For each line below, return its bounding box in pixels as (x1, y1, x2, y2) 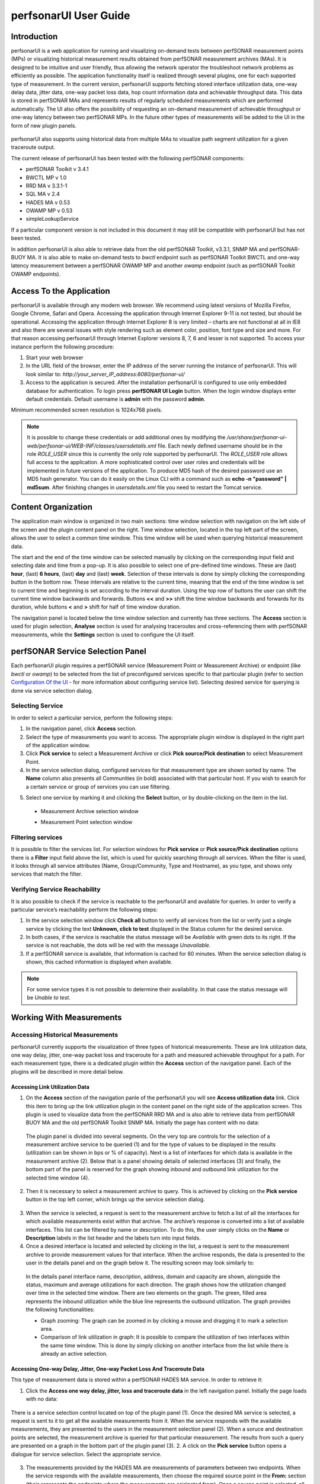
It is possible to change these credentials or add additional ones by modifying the (27, 434, 226, 441)
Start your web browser (25, 354, 84, 362)
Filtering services (11, 833, 63, 841)
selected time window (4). (25, 1174, 90, 1181)
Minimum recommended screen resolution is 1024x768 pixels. (11, 407, 162, 414)
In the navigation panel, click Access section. (25, 725, 137, 733)
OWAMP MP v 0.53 (25, 207, 73, 214)
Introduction (11, 31, 58, 42)
